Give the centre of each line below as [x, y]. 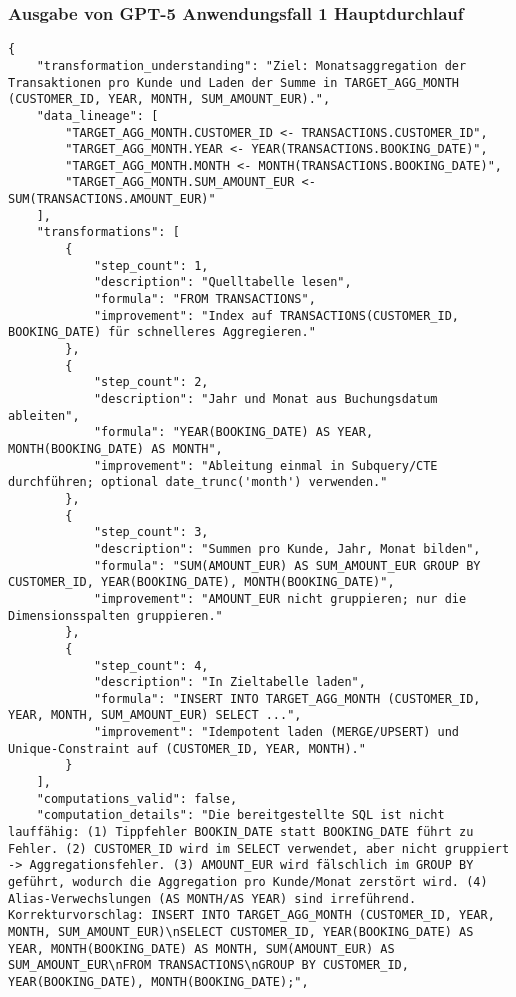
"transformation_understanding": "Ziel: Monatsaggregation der [251, 65]
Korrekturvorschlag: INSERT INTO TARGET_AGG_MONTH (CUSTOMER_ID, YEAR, [251, 915]
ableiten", [44, 415]
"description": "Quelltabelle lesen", [222, 282]
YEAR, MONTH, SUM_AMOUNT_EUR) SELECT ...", [155, 715]
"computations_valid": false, [137, 798]
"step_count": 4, [151, 665]
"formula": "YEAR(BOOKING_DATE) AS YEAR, [233, 432]
